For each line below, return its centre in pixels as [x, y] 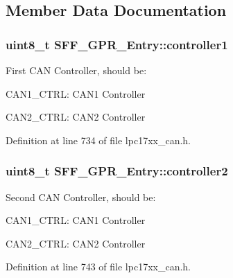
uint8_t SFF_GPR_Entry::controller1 [117, 44]
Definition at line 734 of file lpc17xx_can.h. [98, 140]
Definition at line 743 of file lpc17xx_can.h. [98, 267]
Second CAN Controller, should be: [81, 197]
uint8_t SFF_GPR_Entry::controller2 [117, 171]
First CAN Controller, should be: [76, 70]
